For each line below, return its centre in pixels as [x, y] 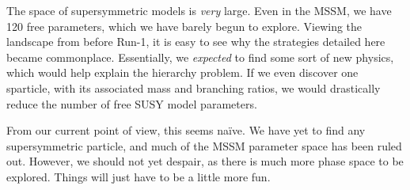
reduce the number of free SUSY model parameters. [132, 103]
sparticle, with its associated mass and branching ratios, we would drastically [194, 87]
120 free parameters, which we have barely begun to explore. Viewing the [184, 26]
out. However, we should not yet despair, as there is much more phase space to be [205, 161]
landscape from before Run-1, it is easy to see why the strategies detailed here [196, 42]
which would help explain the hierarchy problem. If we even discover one [182, 72]
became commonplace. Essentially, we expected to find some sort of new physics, [200, 57]
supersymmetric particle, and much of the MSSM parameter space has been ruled [204, 145]
